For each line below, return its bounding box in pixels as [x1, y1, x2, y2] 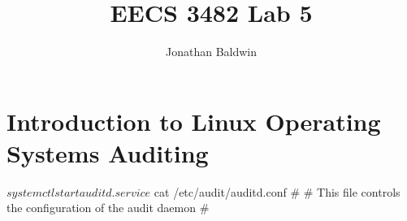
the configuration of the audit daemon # [6, 199, 210, 216]
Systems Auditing [6, 136, 209, 169]
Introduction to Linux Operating [6, 104, 381, 137]
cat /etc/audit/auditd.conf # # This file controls [154, 183, 401, 200]
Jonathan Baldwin [165, 43, 258, 60]
